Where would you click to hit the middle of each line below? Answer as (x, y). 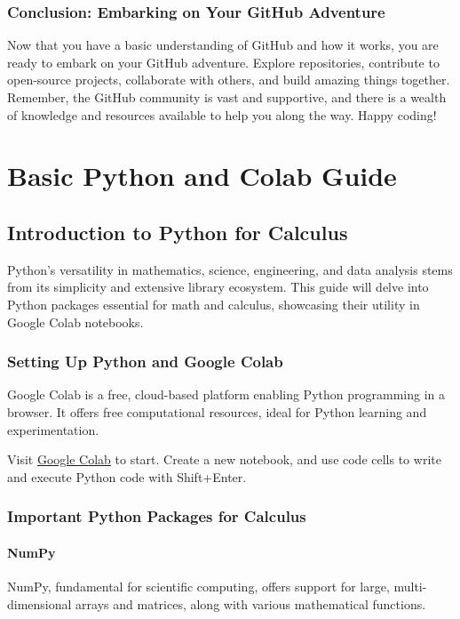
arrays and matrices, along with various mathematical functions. (251, 603)
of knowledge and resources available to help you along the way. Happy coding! (222, 114)
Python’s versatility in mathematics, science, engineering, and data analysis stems (230, 269)
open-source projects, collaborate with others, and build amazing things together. (229, 80)
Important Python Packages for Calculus (157, 516)
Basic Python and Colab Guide (202, 176)
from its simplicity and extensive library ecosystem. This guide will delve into (218, 287)
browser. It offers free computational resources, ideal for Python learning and (217, 411)
